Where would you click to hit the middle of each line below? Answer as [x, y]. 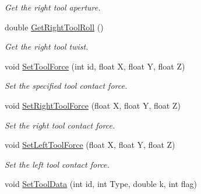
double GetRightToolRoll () [54, 27]
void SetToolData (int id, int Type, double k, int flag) [101, 184]
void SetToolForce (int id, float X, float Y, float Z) [95, 66]
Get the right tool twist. [47, 46]
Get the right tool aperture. [53, 7]
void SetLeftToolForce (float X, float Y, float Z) [90, 145]
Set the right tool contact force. [60, 125]
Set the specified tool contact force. [66, 86]
